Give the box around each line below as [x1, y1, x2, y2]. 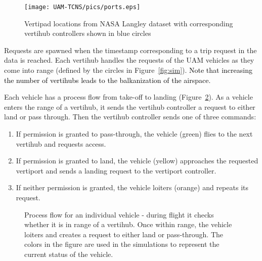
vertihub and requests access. [16, 138, 106, 149]
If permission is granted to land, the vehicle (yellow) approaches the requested [16, 155, 258, 166]
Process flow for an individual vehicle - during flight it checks [24, 209, 214, 220]
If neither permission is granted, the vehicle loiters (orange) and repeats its [16, 182, 248, 193]
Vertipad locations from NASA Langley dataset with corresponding [24, 18, 233, 28]
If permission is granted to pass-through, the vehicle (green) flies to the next [16, 128, 253, 139]
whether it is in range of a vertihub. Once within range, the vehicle [24, 219, 232, 230]
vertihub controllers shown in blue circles [24, 28, 151, 38]
